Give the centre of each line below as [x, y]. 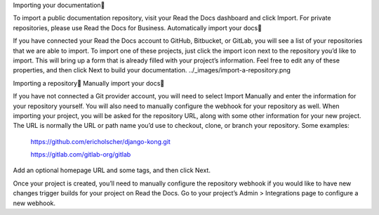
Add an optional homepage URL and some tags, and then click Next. [112, 170]
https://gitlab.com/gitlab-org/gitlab [81, 155]
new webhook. [34, 203]
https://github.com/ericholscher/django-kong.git [101, 141]
